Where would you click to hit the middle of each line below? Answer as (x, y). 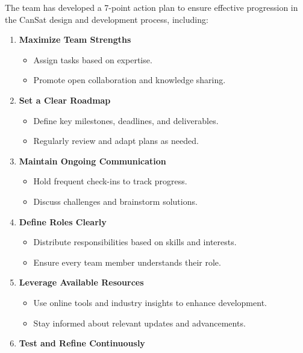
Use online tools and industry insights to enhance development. (150, 302)
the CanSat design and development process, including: (107, 19)
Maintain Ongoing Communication (92, 161)
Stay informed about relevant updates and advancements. (139, 323)
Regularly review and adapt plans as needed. (116, 141)
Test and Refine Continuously (82, 343)
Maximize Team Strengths (75, 39)
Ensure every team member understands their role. (127, 262)
